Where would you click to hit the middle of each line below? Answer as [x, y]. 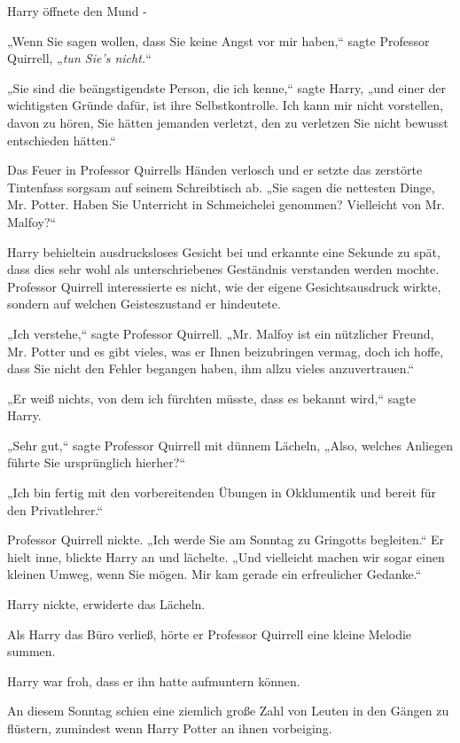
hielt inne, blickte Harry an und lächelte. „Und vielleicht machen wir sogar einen [226, 556]
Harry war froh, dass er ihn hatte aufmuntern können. [154, 680]
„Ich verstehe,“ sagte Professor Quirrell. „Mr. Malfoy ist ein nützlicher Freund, [221, 333]
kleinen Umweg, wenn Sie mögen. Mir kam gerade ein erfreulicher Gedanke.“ [214, 574]
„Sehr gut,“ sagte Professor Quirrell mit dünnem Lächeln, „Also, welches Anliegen [230, 445]
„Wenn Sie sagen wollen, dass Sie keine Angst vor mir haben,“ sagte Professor [218, 40]
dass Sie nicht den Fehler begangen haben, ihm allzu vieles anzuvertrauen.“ [211, 368]
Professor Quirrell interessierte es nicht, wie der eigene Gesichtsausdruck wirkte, [224, 286]
